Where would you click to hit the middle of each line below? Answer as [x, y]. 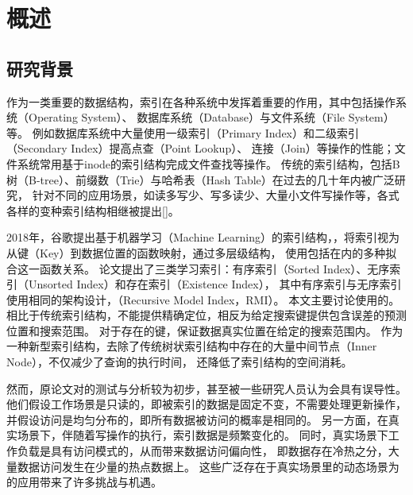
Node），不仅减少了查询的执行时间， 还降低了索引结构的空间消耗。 [179, 362]
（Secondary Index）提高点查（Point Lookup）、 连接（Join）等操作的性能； [201, 148]
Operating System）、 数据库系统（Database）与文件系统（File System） [211, 117]
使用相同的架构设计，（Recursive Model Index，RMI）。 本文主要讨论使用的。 [203, 299]
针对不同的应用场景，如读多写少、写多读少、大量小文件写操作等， [205, 195]
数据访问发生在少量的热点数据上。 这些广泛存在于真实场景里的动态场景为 [208, 466]
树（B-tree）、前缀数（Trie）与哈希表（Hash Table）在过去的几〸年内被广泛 [201, 179]
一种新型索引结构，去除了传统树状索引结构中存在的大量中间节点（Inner [192, 346]
